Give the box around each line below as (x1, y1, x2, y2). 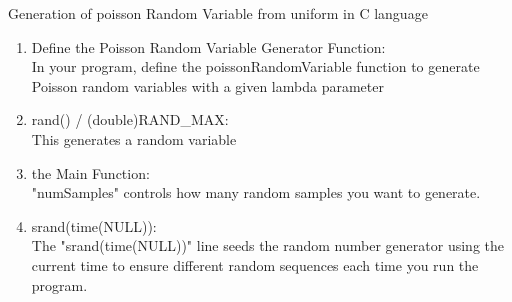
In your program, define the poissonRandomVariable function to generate (31, 56, 480, 77)
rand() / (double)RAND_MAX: (31, 109, 229, 130)
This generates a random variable (31, 128, 237, 149)
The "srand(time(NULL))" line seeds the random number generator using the (31, 235, 504, 256)
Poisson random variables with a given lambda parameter (31, 75, 384, 96)
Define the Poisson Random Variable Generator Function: (31, 36, 386, 57)
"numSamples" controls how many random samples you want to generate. (31, 182, 481, 203)
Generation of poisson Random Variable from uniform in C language (8, 3, 428, 23)
